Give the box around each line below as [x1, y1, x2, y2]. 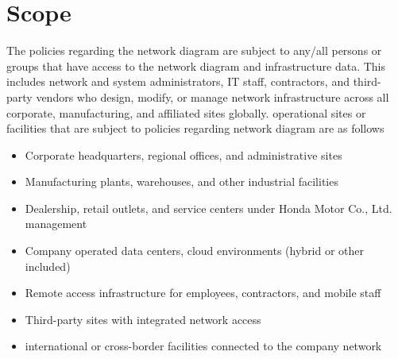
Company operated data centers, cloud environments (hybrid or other [25, 242, 365, 259]
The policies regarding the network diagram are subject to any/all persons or [6, 42, 382, 59]
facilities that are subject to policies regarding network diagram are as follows [6, 120, 384, 137]
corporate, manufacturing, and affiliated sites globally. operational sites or [6, 104, 366, 121]
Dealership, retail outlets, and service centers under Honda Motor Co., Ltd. [25, 199, 392, 216]
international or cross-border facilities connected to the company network [25, 338, 382, 354]
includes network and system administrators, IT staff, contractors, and [6, 73, 350, 90]
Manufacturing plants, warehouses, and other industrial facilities [25, 173, 338, 190]
